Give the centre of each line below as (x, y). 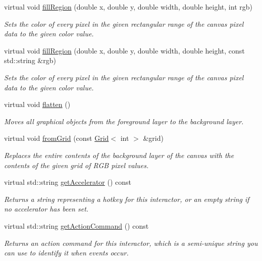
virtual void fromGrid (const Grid (57, 138)
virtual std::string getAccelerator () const (68, 182)
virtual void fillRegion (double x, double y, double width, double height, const (124, 50)
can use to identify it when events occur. (66, 253)
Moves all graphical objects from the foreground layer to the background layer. (124, 121)
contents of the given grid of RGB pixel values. (76, 165)
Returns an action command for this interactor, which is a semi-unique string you (131, 243)
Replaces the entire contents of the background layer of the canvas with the (119, 155)
